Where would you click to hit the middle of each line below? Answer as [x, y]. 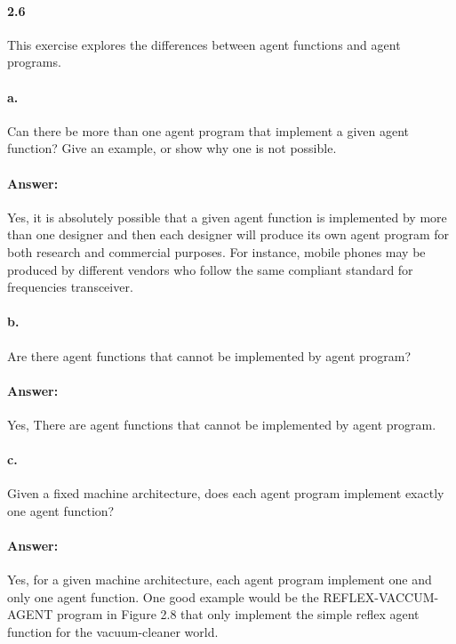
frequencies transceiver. [70, 287]
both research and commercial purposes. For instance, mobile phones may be [216, 251]
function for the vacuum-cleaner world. [113, 632]
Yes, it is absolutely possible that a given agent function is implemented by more [227, 217]
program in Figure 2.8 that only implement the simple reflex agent [238, 614]
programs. [34, 62]
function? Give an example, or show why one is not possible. [172, 148]
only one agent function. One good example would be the [163, 596]
